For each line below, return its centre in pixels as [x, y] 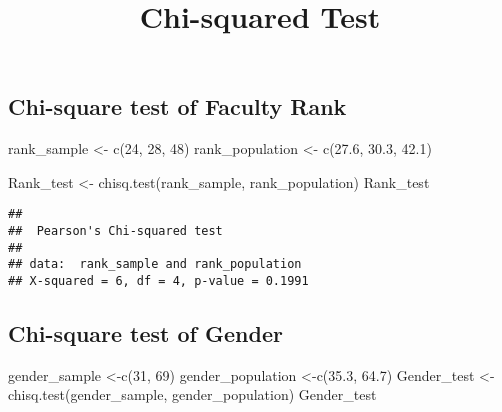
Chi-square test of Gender [145, 333]
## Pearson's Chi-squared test [115, 231]
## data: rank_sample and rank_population [155, 264]
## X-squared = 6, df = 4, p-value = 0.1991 [158, 281]
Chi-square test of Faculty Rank [177, 106]
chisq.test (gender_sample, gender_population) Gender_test [192, 394]
